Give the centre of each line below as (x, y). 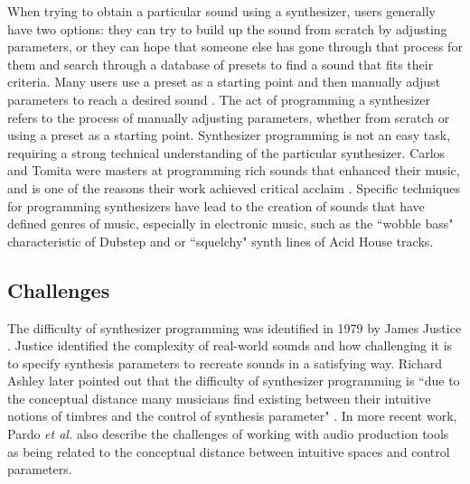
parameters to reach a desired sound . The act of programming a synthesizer (219, 99)
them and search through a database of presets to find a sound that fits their (221, 64)
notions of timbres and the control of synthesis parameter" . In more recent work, (232, 416)
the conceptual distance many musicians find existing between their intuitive (219, 398)
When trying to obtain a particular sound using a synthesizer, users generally (222, 11)
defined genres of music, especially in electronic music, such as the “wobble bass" (230, 223)
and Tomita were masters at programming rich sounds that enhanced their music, (234, 170)
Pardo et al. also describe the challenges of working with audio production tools (228, 434)
